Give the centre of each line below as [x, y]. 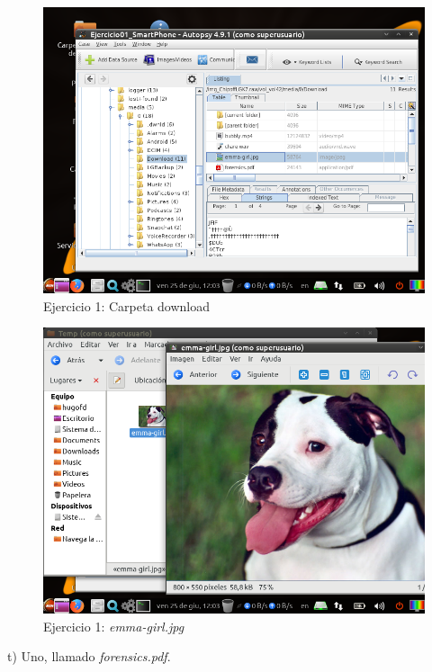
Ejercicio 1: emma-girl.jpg [114, 626]
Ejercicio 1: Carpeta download [127, 305]
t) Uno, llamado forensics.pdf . [89, 656]
